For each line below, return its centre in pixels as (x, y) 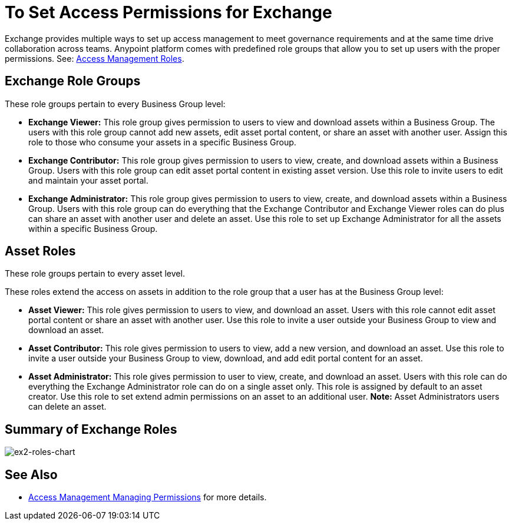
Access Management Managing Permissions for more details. (148, 497)
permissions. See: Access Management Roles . (95, 58)
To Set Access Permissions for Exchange (169, 12)
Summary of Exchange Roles (91, 429)
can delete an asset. (67, 407)
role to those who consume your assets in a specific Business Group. (162, 142)
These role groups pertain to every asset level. (95, 274)
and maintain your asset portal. (88, 180)
